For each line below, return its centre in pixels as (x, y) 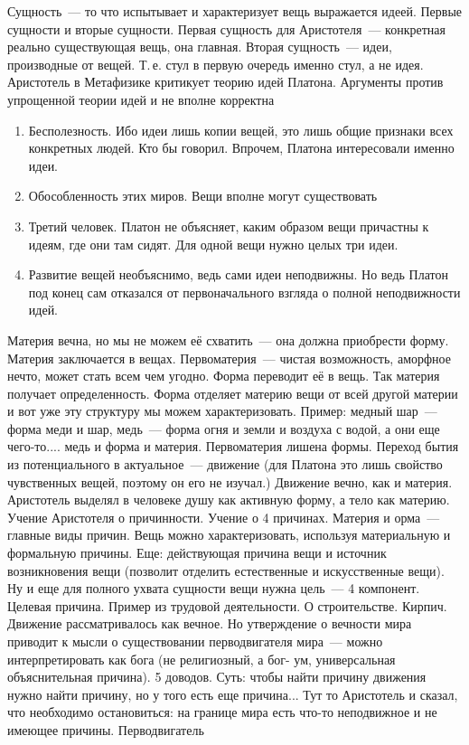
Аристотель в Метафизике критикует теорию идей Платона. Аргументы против (225, 82)
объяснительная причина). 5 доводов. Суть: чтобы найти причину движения (217, 677)
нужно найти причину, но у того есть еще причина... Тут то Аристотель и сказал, (233, 694)
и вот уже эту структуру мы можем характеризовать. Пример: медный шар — (222, 411)
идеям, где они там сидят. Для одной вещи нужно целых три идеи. (213, 244)
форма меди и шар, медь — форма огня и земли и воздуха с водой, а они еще (224, 428)
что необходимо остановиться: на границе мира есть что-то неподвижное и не (222, 712)
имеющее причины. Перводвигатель (106, 729)
